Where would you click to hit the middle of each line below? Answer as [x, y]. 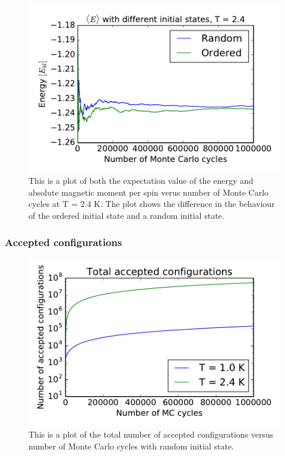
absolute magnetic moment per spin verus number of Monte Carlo [149, 192]
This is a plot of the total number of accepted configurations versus [151, 434]
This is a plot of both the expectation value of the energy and [141, 181]
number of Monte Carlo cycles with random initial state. [131, 446]
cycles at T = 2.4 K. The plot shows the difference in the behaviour [152, 204]
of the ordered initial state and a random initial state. [126, 216]
